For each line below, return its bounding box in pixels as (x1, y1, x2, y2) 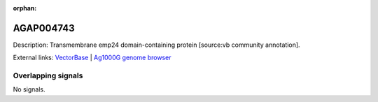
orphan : (13, 4, 37, 12)
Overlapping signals (13, 71, 83, 80)
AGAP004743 (13, 22, 75, 34)
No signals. (13, 85, 45, 94)
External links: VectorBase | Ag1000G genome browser (13, 53, 171, 62)
